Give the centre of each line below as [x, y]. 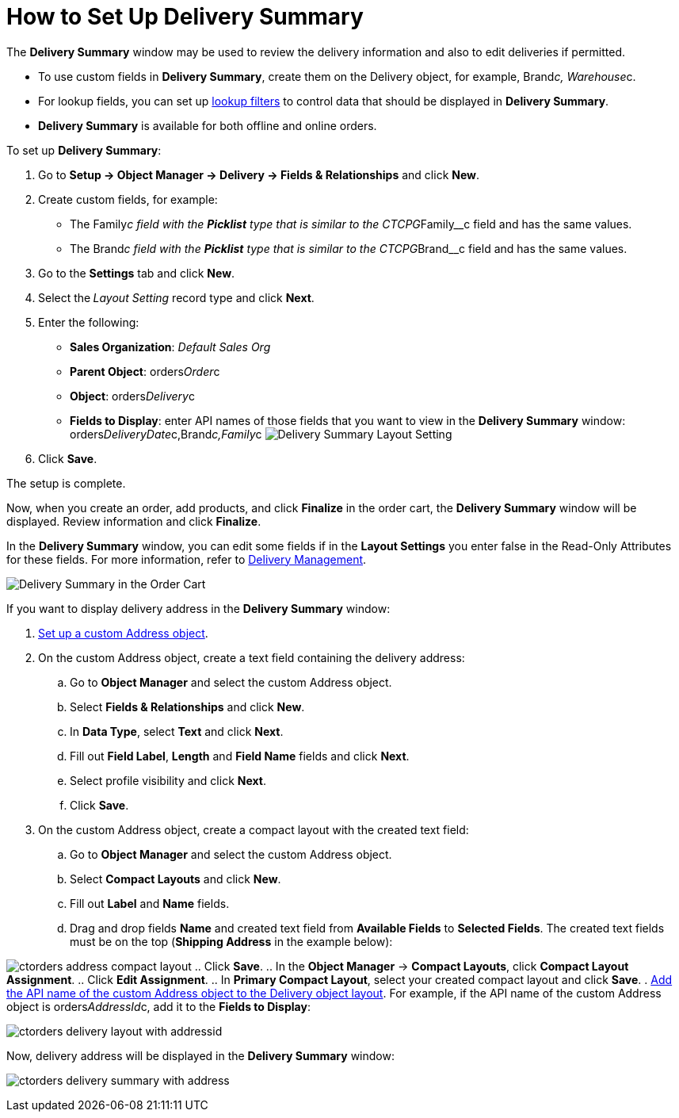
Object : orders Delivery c [132, 396]
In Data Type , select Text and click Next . [177, 731]
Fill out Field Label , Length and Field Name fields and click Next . [240, 756]
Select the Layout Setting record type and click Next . [176, 297]
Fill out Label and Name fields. [150, 903]
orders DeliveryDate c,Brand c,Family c [166, 434]
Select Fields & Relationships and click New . [187, 706]
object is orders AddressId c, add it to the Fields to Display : [158, 1006]
